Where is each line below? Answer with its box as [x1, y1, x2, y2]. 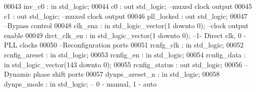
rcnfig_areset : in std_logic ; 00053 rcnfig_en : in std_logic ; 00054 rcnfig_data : [4, 49, 246, 59]
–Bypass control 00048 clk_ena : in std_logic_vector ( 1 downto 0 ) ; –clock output [4, 20, 249, 31]
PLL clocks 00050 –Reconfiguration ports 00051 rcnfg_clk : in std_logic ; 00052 [4, 40, 244, 50]
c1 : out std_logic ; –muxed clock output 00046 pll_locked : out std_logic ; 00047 [4, 10, 248, 21]
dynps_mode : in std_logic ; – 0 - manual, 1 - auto [4, 78, 157, 89]
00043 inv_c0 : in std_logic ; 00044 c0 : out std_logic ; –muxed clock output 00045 [4, 1, 252, 11]
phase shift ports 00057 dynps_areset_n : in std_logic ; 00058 [33, 69, 220, 79]
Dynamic [4, 69, 31, 79]
